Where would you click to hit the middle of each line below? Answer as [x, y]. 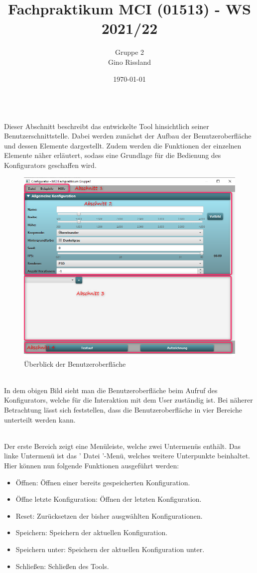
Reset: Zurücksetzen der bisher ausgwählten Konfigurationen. [109, 515]
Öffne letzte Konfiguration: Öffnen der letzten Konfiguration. [109, 499]
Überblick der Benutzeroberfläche [75, 363]
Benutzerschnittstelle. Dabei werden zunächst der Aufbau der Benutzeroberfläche [128, 136]
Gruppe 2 [129, 52]
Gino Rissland [129, 62]
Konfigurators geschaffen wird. [50, 165]
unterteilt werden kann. [40, 419]
